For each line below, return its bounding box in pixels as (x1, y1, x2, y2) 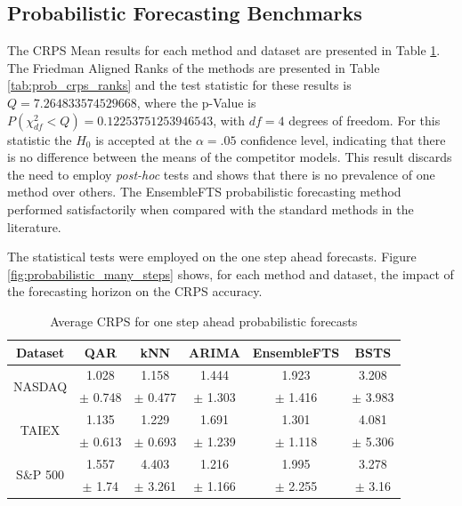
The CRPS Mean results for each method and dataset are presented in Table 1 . (7, 41, 441, 60)
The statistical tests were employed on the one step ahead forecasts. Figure (7, 247, 417, 266)
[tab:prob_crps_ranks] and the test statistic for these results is (7, 76, 352, 94)
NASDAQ (13, 376, 68, 395)
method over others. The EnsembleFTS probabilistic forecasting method (7, 182, 401, 201)
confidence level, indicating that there (240, 130, 446, 149)
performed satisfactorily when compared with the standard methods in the (7, 199, 414, 218)
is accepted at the (95, 130, 192, 149)
